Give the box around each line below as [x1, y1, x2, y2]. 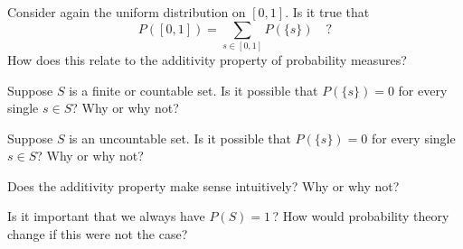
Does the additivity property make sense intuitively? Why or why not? [7, 176, 400, 195]
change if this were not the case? [7, 225, 188, 244]
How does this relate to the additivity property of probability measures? [7, 50, 407, 69]
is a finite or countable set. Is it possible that [69, 80, 318, 99]
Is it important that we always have [7, 207, 205, 226]
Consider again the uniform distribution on [7, 3, 246, 21]
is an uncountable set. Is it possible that [69, 128, 291, 147]
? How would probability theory [272, 207, 449, 226]
